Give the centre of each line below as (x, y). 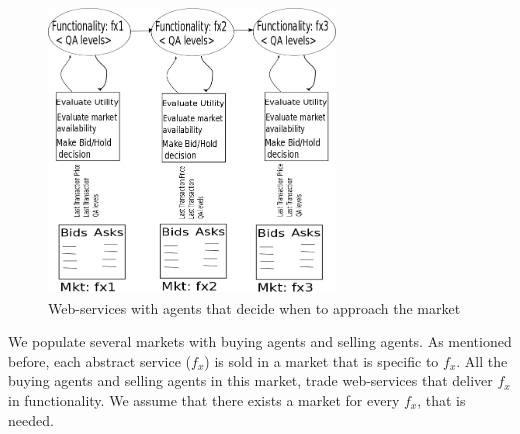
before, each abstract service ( (100, 360)
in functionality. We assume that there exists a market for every (204, 399)
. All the (482, 360)
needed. (31, 419)
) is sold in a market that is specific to (321, 360)
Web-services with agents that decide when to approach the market (254, 307)
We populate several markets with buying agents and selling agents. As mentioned (260, 341)
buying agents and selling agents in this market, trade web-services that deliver (250, 380)
